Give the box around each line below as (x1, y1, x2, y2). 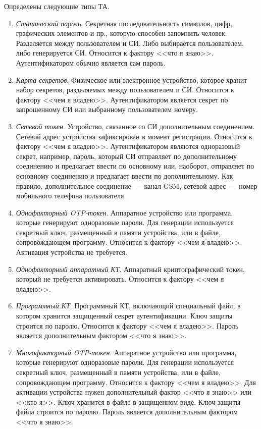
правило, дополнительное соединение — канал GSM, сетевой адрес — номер (16, 180, 257, 191)
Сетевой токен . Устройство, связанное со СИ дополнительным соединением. (16, 121, 255, 131)
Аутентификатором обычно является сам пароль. (16, 57, 166, 68)
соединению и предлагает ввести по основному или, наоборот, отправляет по (16, 160, 254, 171)
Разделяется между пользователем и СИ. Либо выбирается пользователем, (16, 37, 244, 48)
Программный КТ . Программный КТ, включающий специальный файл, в (16, 300, 241, 311)
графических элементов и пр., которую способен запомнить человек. (16, 28, 227, 38)
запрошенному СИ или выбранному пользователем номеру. (16, 104, 198, 115)
